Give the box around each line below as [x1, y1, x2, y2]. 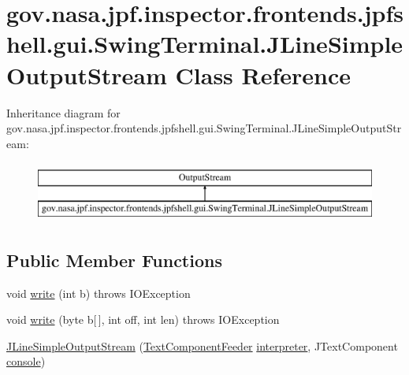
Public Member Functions [6, 247, 222, 272]
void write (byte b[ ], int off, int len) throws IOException [6, 311, 280, 328]
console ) [6, 353, 46, 369]
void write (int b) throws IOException [6, 284, 191, 301]
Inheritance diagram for [6, 104, 121, 121]
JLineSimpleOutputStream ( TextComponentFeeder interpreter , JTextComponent [6, 337, 398, 354]
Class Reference [175, 58, 351, 91]
